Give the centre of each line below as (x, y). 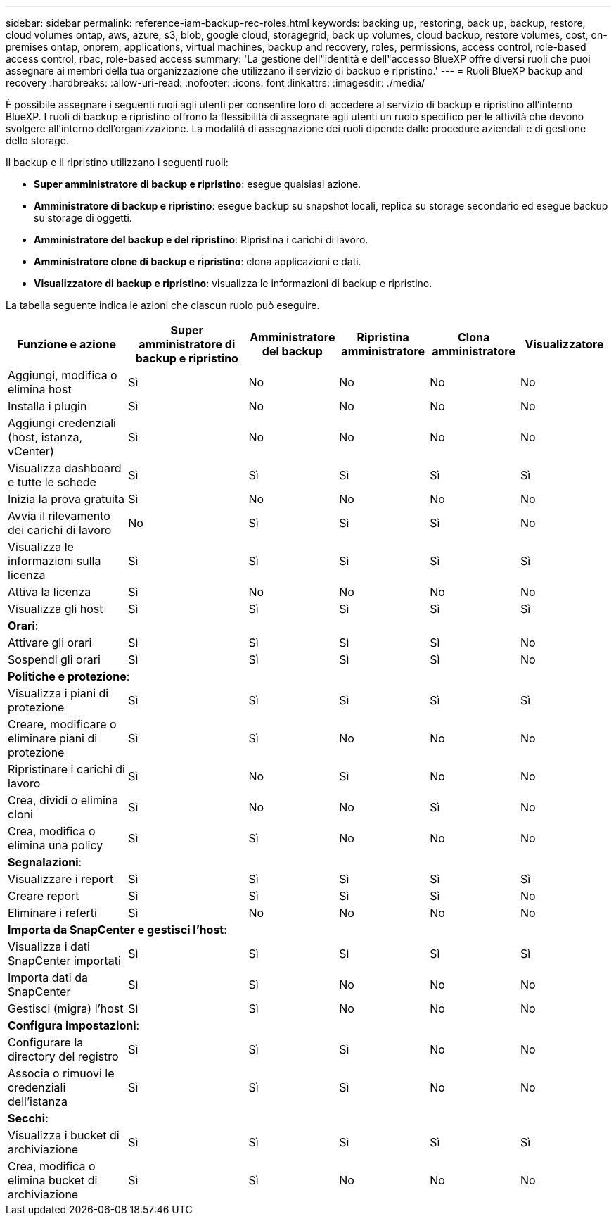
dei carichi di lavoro (60, 530)
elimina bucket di (53, 1180)
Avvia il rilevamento (59, 516)
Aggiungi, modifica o (63, 375)
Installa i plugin (47, 406)
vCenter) (31, 451)
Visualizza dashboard (65, 468)
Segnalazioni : (45, 862)
